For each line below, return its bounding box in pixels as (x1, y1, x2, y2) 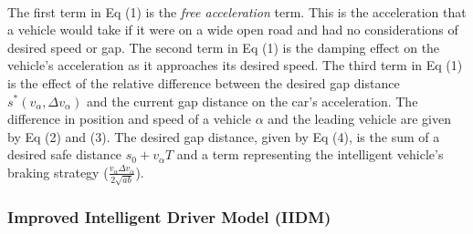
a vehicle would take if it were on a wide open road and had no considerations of (7, 20, 458, 39)
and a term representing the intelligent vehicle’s (176, 145, 444, 164)
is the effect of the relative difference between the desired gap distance (7, 73, 400, 92)
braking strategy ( (7, 162, 109, 181)
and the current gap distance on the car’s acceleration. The (87, 91, 418, 110)
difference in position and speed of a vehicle (7, 109, 251, 128)
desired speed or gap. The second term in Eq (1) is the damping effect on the (7, 37, 440, 56)
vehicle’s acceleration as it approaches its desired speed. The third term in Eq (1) (7, 56, 463, 75)
